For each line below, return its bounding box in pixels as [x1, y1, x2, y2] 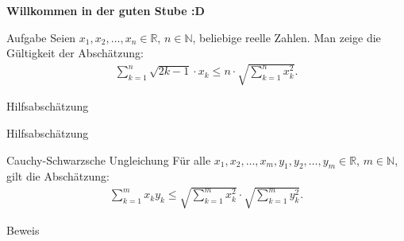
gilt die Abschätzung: [6, 168, 110, 185]
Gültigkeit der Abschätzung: [6, 45, 144, 61]
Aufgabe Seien [6, 29, 76, 45]
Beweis [6, 221, 40, 238]
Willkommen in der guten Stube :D [6, 2, 205, 18]
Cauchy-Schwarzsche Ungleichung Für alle [6, 151, 211, 168]
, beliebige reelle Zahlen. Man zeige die [192, 29, 381, 45]
